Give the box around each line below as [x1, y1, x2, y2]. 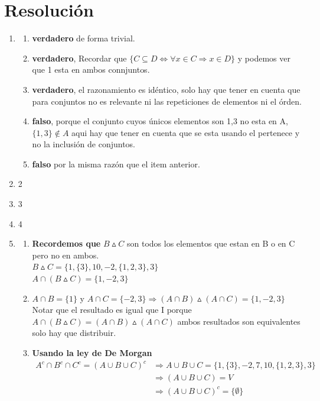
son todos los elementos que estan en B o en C [127, 237, 295, 250]
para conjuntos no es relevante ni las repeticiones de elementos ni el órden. [32, 95, 302, 107]
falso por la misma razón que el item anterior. [32, 157, 200, 170]
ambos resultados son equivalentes [177, 315, 301, 327]
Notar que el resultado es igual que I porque [32, 303, 192, 316]
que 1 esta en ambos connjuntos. [32, 63, 150, 76]
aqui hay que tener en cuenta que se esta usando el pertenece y [71, 126, 300, 138]
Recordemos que [32, 237, 101, 250]
